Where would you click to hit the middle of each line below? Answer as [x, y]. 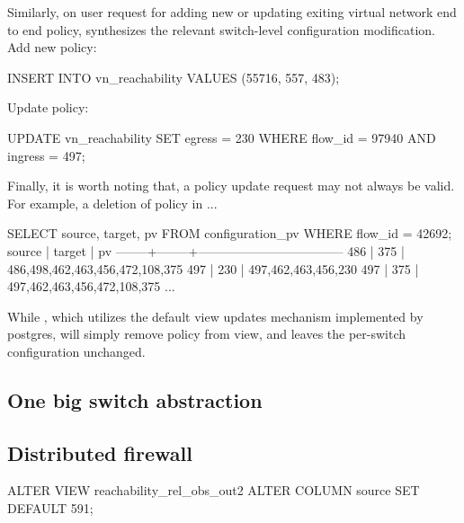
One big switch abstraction [135, 399]
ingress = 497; [46, 155]
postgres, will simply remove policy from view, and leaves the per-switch [207, 334]
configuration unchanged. [76, 351]
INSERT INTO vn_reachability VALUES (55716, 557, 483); [174, 77]
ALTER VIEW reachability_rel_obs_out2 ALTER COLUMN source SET [214, 490]
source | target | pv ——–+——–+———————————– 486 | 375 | [206, 250]
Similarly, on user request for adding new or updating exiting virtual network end [232, 12]
